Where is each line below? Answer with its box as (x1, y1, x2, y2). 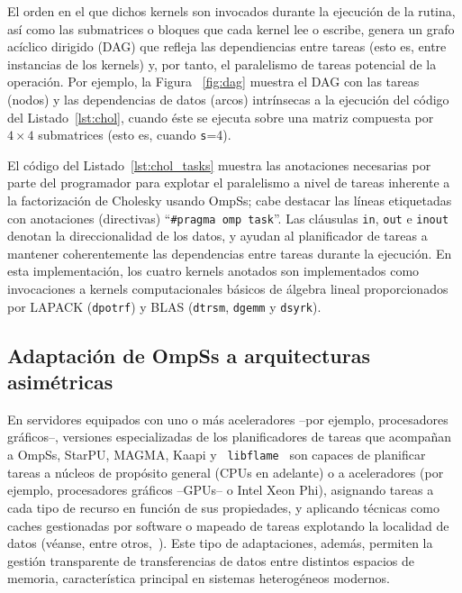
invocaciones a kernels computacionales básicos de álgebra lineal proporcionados (7, 279, 448, 298)
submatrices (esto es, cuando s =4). (38, 125, 231, 144)
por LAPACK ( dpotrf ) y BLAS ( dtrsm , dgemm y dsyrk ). (7, 296, 322, 315)
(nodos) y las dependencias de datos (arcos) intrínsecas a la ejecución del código (7, 89, 449, 108)
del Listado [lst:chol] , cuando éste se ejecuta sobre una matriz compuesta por (7, 107, 434, 126)
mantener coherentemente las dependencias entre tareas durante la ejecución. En (7, 243, 452, 262)
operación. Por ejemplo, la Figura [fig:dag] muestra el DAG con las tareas (7, 72, 420, 91)
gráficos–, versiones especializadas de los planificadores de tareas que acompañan (7, 427, 452, 446)
